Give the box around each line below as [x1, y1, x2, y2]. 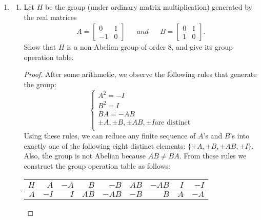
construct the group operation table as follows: [24, 161, 171, 171]
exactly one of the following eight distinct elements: [24, 140, 186, 151]
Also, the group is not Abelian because [24, 150, 146, 161]
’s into [230, 130, 250, 141]
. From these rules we [179, 150, 247, 161]
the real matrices [24, 11, 77, 22]
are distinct [154, 118, 191, 126]
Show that [24, 42, 56, 52]
